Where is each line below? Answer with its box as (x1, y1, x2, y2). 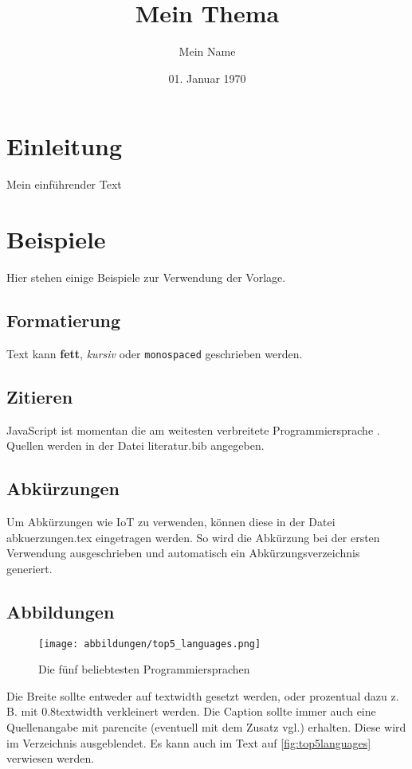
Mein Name (179, 43, 236, 60)
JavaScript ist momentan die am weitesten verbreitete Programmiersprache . (6, 421, 380, 438)
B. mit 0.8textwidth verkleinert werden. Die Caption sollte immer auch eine (6, 703, 376, 720)
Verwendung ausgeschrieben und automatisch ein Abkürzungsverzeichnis (6, 545, 360, 561)
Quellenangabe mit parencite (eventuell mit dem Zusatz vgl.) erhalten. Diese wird (6, 719, 406, 736)
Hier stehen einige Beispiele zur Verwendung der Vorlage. (6, 268, 286, 285)
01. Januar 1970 (168, 69, 246, 86)
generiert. (6, 560, 53, 576)
